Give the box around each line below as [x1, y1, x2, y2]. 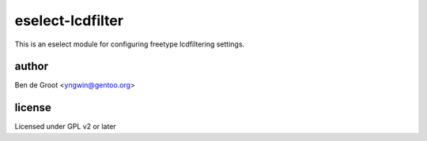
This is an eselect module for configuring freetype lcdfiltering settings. [14, 39, 245, 49]
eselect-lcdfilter [14, 12, 124, 29]
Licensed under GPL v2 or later [14, 122, 116, 132]
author [14, 60, 49, 73]
